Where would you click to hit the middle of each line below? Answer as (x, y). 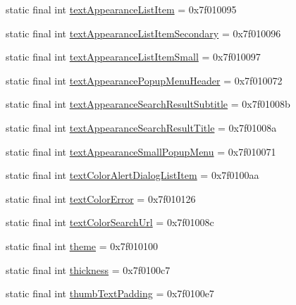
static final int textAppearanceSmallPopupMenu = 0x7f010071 (141, 151)
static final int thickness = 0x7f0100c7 (88, 269)
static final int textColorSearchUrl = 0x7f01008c (110, 222)
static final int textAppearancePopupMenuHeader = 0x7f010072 (144, 80)
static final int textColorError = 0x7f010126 (101, 198)
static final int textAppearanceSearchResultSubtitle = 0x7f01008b (148, 104)
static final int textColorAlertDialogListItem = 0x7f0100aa (132, 175)
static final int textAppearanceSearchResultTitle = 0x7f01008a (141, 127)
